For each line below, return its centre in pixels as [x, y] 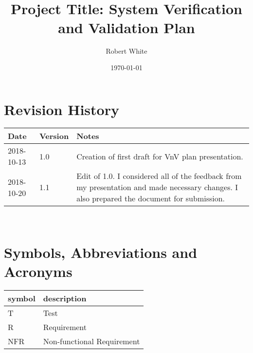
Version [54, 136]
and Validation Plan [126, 28]
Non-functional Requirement [91, 341]
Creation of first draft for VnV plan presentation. [160, 156]
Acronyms [38, 271]
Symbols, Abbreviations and [101, 252]
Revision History [62, 109]
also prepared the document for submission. [151, 198]
